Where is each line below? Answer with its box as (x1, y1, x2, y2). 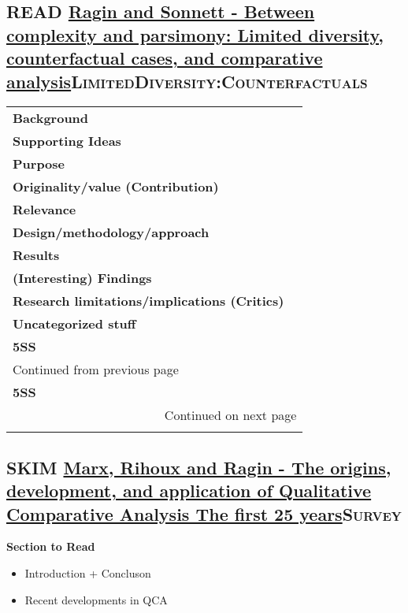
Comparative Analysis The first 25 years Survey (6, 501, 402, 526)
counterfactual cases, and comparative (6, 46, 323, 70)
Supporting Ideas (13, 132, 121, 150)
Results (13, 246, 60, 265)
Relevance (13, 200, 76, 219)
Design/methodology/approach (13, 223, 210, 242)
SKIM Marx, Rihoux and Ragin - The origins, (6, 455, 391, 479)
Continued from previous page (13, 360, 179, 379)
